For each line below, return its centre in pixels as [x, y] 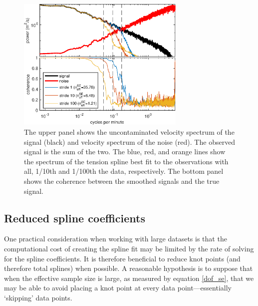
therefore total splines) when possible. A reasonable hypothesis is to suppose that [129, 268]
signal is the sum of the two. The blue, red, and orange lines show [125, 151]
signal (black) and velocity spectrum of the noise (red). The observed [130, 141]
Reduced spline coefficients [75, 218]
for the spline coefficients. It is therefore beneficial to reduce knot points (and [122, 258]
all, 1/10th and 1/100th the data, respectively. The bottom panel [124, 171]
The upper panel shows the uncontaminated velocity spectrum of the [129, 132]
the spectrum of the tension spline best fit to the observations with [126, 161]
